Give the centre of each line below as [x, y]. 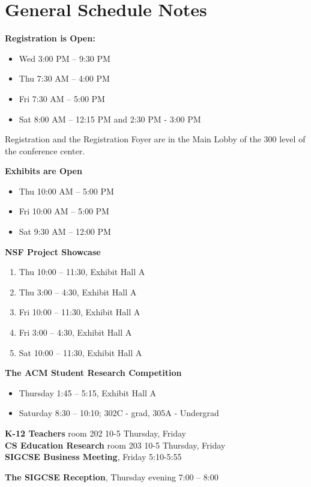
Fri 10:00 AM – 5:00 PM [64, 211]
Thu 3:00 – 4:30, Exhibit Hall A [78, 292]
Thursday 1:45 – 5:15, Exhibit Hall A [88, 392]
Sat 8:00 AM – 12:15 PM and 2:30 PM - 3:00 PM [110, 119]
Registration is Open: [50, 38]
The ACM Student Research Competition [93, 373]
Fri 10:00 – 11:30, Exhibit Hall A [80, 312]
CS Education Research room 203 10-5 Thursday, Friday [115, 445]
